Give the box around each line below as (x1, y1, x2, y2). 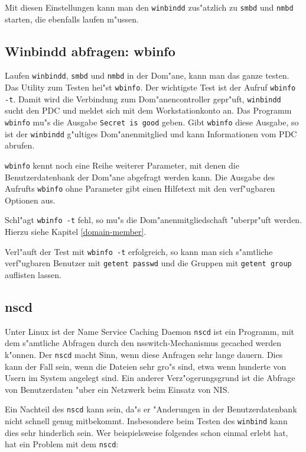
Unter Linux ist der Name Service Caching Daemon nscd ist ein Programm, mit (5, 325, 294, 337)
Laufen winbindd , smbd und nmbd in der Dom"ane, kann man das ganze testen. (5, 69, 289, 82)
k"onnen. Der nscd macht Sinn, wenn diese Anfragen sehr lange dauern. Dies (5, 348, 283, 361)
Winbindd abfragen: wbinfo (5, 41, 175, 60)
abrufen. (5, 139, 35, 151)
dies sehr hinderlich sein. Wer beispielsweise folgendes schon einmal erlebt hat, (5, 426, 288, 438)
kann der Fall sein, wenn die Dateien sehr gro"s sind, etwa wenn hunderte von (5, 360, 287, 372)
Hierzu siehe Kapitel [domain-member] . (5, 225, 147, 238)
